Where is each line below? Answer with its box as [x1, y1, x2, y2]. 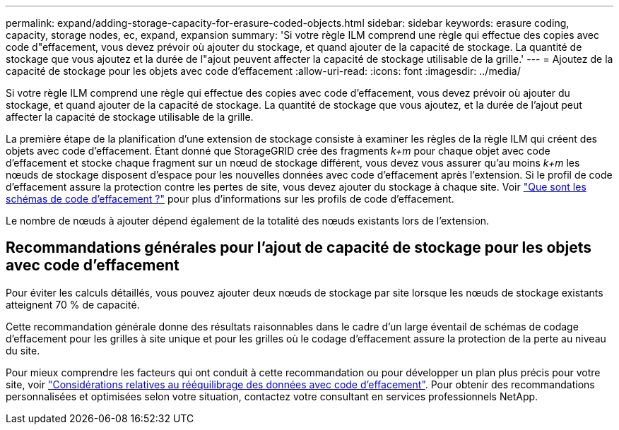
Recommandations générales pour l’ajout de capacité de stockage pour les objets [6, 239, 592, 257]
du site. [6, 344, 40, 357]
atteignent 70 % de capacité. [6, 298, 140, 311]
